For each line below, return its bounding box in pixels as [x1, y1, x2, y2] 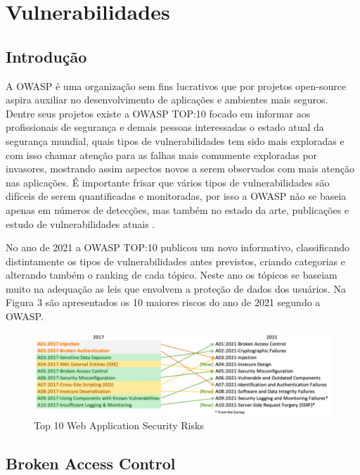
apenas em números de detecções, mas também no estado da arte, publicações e [6, 202, 349, 217]
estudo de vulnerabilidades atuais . [6, 216, 155, 231]
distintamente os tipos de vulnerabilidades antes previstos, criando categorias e [6, 253, 345, 268]
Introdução [6, 45, 87, 67]
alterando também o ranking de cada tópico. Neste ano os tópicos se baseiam [6, 267, 337, 282]
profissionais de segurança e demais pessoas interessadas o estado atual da [6, 120, 324, 134]
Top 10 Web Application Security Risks [34, 418, 204, 433]
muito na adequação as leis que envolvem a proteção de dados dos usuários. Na [6, 281, 346, 296]
